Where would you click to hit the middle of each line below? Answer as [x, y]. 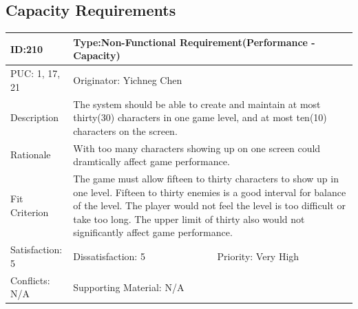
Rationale [31, 154]
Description [34, 117]
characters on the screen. [125, 130]
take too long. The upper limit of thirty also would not [189, 219]
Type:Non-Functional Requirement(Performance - [194, 42]
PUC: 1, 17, [35, 73]
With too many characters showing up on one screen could [197, 148]
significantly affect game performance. [153, 232]
